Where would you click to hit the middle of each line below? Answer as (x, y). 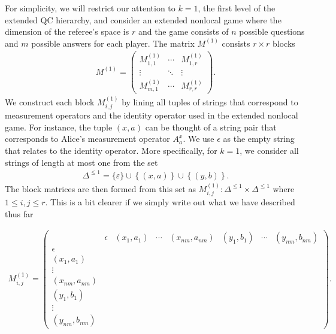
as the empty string (259, 139)
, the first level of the (237, 8)
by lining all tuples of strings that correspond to (210, 101)
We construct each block (50, 101)
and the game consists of (183, 31)
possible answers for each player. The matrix (113, 43)
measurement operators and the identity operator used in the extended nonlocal (152, 115)
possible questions (272, 31)
